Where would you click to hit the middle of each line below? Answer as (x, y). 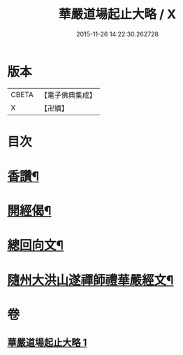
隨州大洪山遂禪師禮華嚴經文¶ (90, 280)
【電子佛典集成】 (68, 95)
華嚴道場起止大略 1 (47, 343)
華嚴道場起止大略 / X (117, 14)
